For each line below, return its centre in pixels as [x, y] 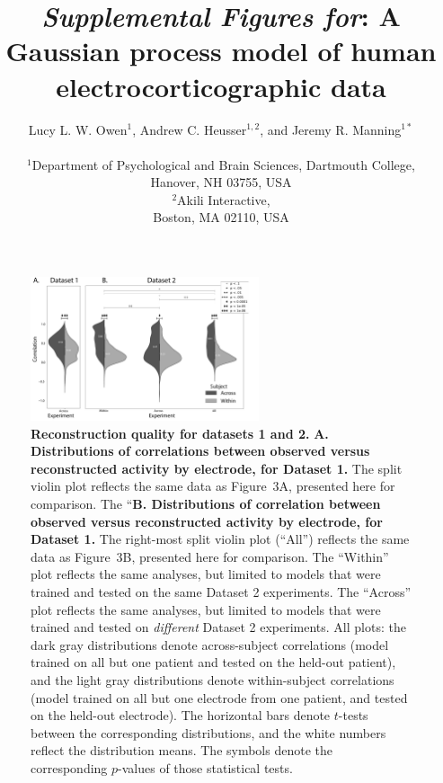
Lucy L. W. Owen [78, 129]
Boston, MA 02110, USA [221, 217]
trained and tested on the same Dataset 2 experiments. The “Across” [221, 591]
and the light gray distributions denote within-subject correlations [213, 679]
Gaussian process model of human [221, 51]
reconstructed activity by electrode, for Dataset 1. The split [217, 468]
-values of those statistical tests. [205, 767]
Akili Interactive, [224, 199]
